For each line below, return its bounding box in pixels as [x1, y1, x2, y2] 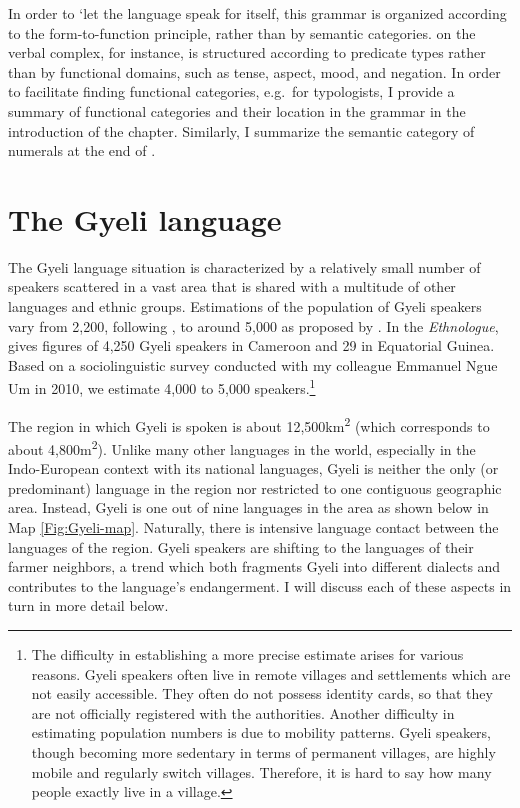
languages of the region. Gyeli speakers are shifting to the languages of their [8, 536, 474, 557]
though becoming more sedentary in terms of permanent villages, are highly [31, 741, 496, 762]
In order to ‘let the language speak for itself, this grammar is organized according [8, 3, 507, 23]
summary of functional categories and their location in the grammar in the [8, 100, 466, 121]
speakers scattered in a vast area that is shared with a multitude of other [8, 276, 456, 297]
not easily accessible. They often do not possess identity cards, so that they [31, 683, 493, 704]
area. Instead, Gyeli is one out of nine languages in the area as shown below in [8, 497, 489, 518]
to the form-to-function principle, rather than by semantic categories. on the [8, 22, 476, 43]
